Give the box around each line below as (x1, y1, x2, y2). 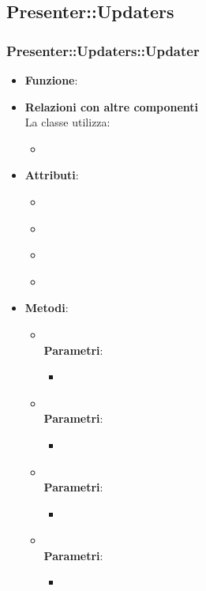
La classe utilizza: (24, 114, 110, 130)
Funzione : (24, 72, 78, 88)
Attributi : (24, 167, 79, 183)
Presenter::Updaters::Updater (6, 40, 200, 60)
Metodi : (24, 299, 69, 316)
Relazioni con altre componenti (24, 98, 199, 115)
